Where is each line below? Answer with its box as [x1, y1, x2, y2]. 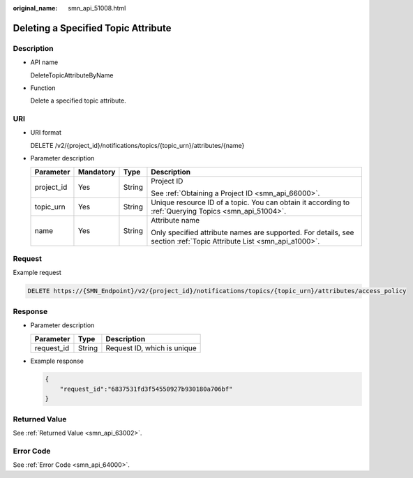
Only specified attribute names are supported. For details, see [151, 227, 354, 237]
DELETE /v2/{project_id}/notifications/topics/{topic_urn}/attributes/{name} [30, 141, 245, 149]
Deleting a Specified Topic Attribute [13, 22, 172, 34]
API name [30, 58, 59, 66]
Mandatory [77, 167, 116, 177]
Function [30, 84, 56, 92]
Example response [30, 357, 84, 365]
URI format [30, 128, 62, 137]
